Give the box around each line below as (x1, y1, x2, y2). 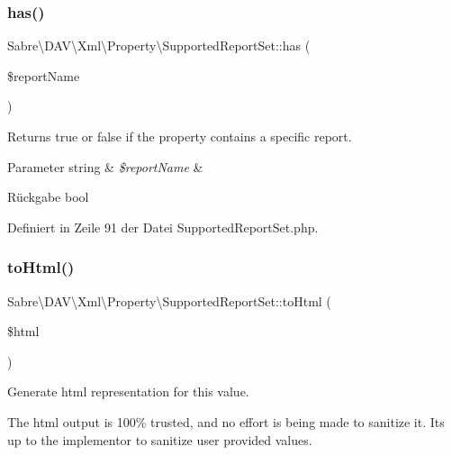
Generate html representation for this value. (7, 382, 249, 401)
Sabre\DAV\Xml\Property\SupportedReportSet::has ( (7, 36, 311, 55)
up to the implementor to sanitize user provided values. (7, 430, 312, 449)
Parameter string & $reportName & (7, 157, 203, 176)
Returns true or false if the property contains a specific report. (7, 127, 352, 145)
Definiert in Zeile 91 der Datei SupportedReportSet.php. (7, 217, 319, 236)
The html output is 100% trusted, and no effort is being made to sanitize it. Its (7, 412, 445, 431)
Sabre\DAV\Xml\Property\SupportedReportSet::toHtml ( (7, 291, 331, 310)
